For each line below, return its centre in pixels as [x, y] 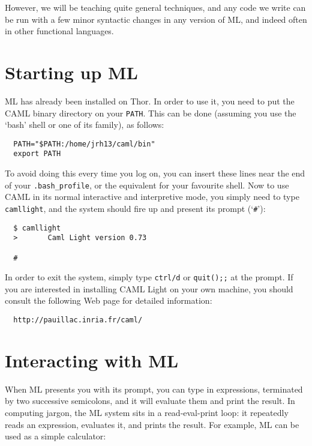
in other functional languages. [59, 31]
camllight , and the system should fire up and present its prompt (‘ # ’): [135, 208]
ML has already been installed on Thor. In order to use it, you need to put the [150, 101]
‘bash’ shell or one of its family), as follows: [85, 125]
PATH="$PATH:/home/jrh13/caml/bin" [84, 144]
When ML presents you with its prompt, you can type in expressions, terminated [154, 389]
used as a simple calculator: [55, 436]
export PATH [37, 154]
